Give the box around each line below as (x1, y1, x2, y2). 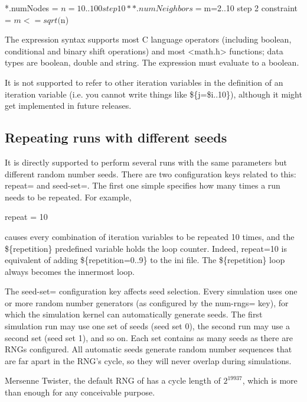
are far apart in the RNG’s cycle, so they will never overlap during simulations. (5, 354, 292, 367)
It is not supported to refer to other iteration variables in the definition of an (5, 76, 283, 88)
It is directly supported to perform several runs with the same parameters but (5, 155, 287, 168)
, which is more (242, 374, 298, 387)
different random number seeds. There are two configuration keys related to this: (5, 167, 296, 180)
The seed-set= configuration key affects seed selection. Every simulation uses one (5, 285, 298, 297)
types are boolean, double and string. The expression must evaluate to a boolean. (5, 56, 299, 69)
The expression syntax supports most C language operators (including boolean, (5, 33, 292, 46)
